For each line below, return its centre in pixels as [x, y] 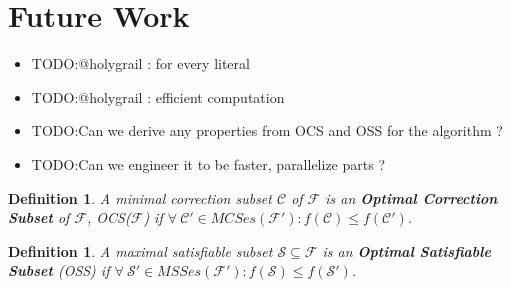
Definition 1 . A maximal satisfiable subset [140, 250]
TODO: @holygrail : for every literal [140, 63]
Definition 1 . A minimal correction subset [140, 197]
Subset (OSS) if [59, 270]
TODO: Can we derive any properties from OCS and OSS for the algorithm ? [267, 130]
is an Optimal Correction [411, 197]
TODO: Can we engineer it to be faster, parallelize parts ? [208, 163]
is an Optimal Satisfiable [406, 250]
